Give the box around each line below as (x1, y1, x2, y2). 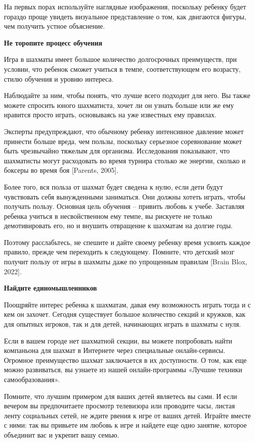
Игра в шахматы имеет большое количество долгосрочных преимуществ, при (4, 54, 237, 64)
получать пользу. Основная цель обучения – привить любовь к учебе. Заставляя (4, 201, 245, 211)
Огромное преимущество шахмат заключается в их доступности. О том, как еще (4, 354, 247, 365)
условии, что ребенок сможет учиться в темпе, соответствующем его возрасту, (4, 63, 241, 74)
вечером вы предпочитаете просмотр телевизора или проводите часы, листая (4, 400, 235, 411)
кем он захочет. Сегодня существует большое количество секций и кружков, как (4, 309, 246, 319)
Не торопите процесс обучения (4, 37, 102, 48)
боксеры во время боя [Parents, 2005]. (4, 165, 119, 175)
